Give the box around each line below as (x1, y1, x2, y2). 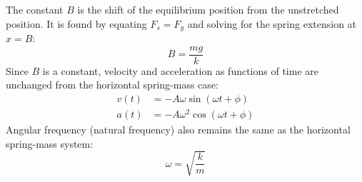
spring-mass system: (6, 136, 94, 151)
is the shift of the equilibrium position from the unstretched (77, 2, 339, 16)
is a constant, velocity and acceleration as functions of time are (42, 63, 318, 78)
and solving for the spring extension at (187, 16, 357, 31)
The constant (6, 2, 64, 16)
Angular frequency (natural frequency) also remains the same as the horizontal (6, 122, 351, 137)
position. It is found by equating (6, 16, 147, 31)
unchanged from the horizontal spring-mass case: (6, 77, 218, 92)
